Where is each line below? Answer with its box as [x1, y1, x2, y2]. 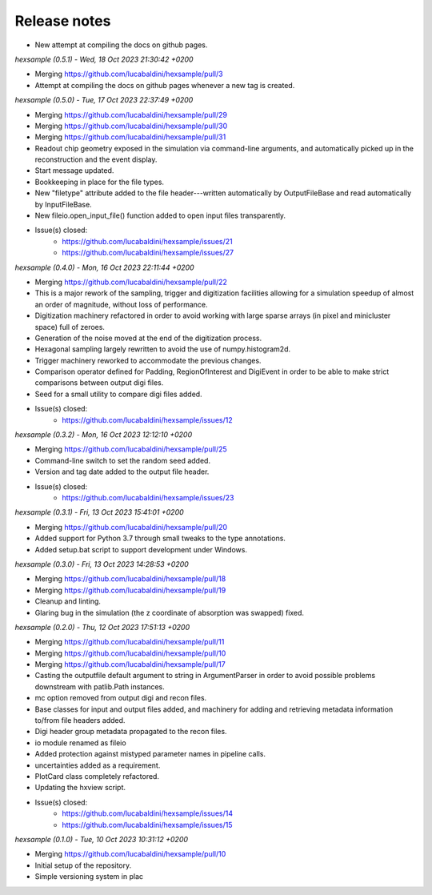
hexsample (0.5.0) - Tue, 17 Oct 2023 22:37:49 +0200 [14, 95, 194, 105]
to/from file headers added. [34, 716, 126, 725]
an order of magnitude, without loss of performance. [34, 299, 208, 309]
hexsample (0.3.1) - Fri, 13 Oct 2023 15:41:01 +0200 [14, 508, 184, 517]
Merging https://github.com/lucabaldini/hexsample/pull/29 [34, 110, 228, 119]
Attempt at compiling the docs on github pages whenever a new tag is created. [34, 80, 295, 90]
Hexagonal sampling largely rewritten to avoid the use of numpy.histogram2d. [34, 344, 291, 354]
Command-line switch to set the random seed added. [34, 456, 211, 465]
